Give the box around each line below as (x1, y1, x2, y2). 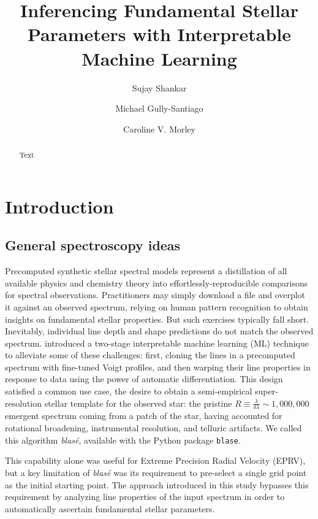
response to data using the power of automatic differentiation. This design (5, 372, 283, 385)
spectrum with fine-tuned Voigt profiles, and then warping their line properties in (5, 360, 311, 373)
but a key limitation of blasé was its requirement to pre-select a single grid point (5, 466, 307, 479)
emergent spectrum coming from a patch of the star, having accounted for (5, 409, 282, 422)
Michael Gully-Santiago (115, 102, 203, 115)
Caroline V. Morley (123, 122, 195, 135)
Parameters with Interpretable (28, 21, 291, 47)
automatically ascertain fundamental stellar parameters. (5, 502, 215, 515)
